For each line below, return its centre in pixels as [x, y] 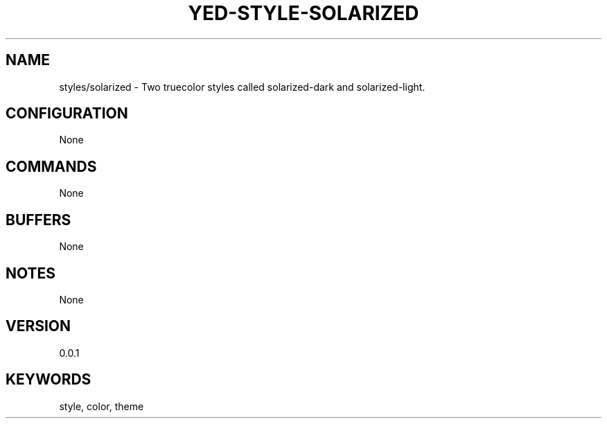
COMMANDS [51, 166]
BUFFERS [38, 220]
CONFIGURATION [67, 114]
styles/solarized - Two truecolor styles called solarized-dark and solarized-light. [242, 87]
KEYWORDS [49, 380]
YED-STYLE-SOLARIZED [303, 13]
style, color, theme [102, 406]
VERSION [38, 326]
